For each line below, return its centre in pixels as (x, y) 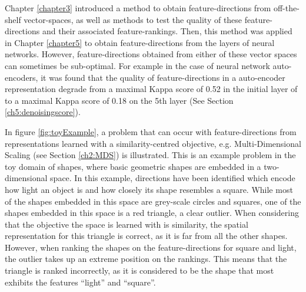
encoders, (21, 77)
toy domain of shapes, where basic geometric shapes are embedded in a (133, 166)
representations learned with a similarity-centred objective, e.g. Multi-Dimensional (153, 143)
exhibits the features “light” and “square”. (80, 282)
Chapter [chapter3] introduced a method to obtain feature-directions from (138, 8)
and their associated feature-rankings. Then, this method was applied (167, 31)
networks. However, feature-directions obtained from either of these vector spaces (151, 54)
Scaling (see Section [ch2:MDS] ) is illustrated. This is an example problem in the (150, 155)
